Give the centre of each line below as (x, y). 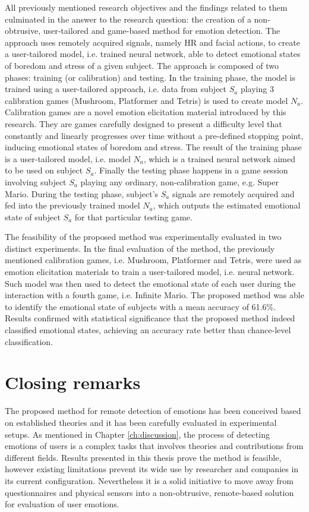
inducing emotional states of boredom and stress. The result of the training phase (153, 147)
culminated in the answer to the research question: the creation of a (128, 19)
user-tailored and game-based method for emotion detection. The (162, 31)
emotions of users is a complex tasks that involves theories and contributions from (154, 446)
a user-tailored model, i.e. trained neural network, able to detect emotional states (153, 54)
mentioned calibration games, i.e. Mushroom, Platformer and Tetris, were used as (153, 260)
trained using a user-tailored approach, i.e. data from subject (116, 89)
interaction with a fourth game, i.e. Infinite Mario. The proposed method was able (154, 295)
